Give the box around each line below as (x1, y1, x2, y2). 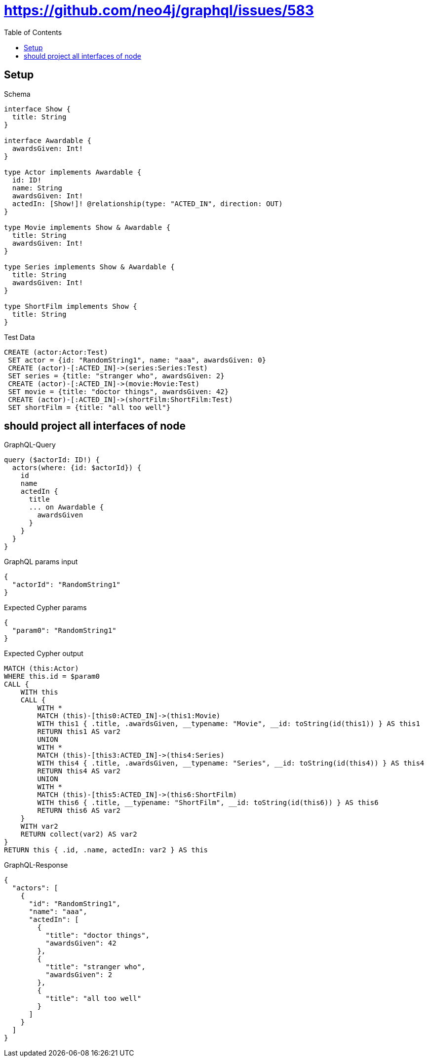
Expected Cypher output (4, 649, 83, 658)
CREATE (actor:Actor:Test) (4, 348, 108, 356)
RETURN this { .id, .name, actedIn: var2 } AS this (4, 846, 208, 854)
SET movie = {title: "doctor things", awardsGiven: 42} (8, 387, 229, 396)
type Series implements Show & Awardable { (4, 262, 175, 271)
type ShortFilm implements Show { (4, 302, 137, 310)
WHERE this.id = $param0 (4, 672, 100, 681)
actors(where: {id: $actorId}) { (12, 464, 142, 472)
